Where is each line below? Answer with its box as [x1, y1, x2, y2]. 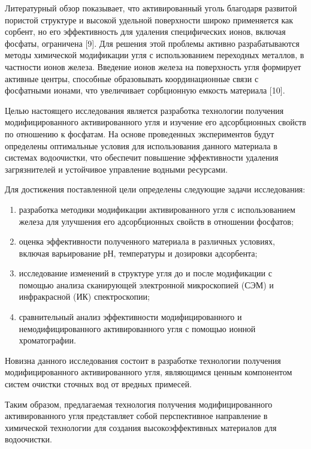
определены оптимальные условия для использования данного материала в [5, 139, 277, 152]
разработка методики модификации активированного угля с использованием [19, 203, 295, 215]
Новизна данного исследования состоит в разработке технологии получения [5, 354, 281, 366]
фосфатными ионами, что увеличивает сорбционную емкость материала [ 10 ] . [5, 84, 285, 97]
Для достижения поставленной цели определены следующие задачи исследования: [5, 183, 306, 195]
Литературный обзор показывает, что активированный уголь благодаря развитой [5, 2, 297, 14]
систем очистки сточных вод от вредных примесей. [5, 378, 192, 390]
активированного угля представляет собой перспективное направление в [5, 409, 268, 422]
